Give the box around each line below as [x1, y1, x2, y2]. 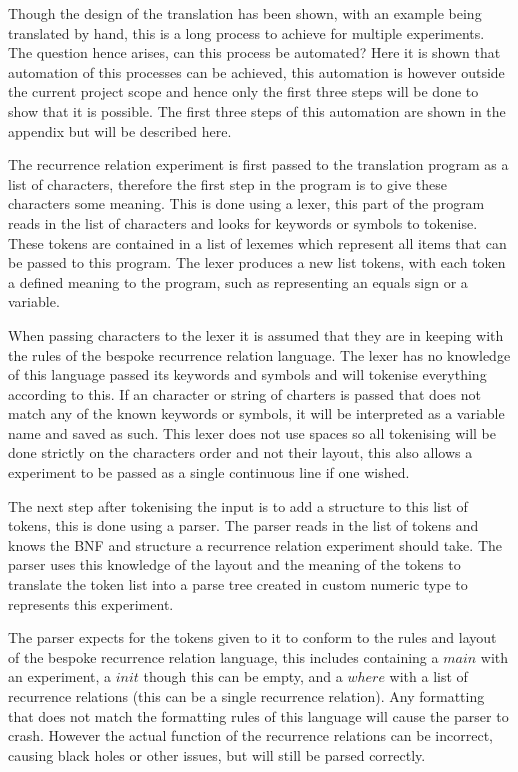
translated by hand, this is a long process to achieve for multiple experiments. [8, 22, 485, 43]
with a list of [389, 666, 468, 687]
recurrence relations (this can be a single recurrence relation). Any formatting [8, 686, 485, 706]
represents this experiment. [8, 593, 174, 614]
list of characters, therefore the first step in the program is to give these [8, 173, 447, 194]
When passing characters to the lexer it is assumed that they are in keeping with [8, 324, 504, 345]
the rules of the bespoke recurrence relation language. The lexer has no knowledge [8, 344, 511, 365]
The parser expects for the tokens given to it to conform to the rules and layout [8, 627, 497, 648]
